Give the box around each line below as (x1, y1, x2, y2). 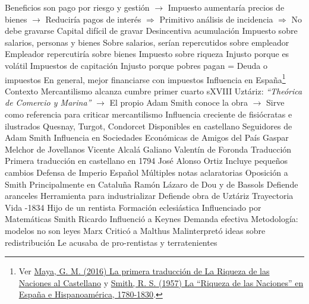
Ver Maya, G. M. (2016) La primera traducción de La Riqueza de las (18, 265, 270, 277)
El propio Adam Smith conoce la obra (109, 96, 248, 109)
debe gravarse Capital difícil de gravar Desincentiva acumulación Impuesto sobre (5, 24, 298, 37)
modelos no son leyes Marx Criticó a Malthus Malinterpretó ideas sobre (5, 224, 266, 236)
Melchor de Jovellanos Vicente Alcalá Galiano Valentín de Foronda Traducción (5, 142, 292, 155)
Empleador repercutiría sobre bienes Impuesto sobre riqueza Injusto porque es (5, 47, 289, 60)
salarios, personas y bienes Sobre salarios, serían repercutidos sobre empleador (5, 36, 289, 48)
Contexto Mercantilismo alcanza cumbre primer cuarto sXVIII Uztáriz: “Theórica (5, 84, 302, 97)
